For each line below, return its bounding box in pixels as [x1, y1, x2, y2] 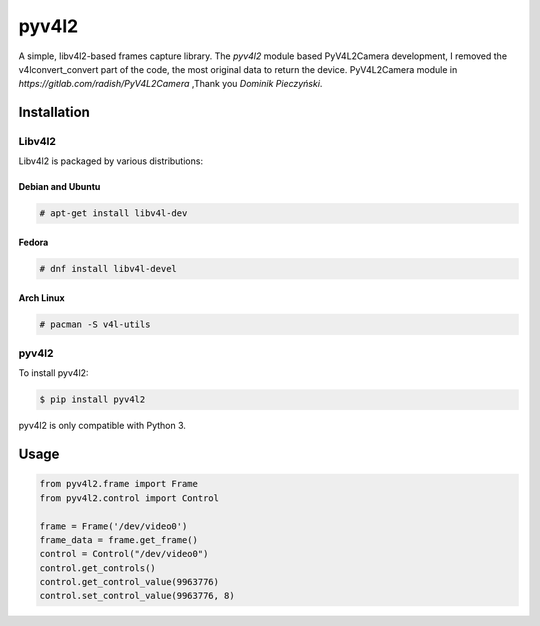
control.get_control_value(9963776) [39, 576, 220, 588]
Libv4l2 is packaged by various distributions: [18, 155, 204, 167]
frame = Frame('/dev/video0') [39, 520, 188, 532]
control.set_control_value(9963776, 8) [39, 590, 235, 602]
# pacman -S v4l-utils [39, 318, 151, 330]
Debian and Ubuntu [18, 181, 101, 193]
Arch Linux [18, 291, 65, 304]
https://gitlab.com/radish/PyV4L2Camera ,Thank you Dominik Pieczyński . [18, 78, 323, 90]
